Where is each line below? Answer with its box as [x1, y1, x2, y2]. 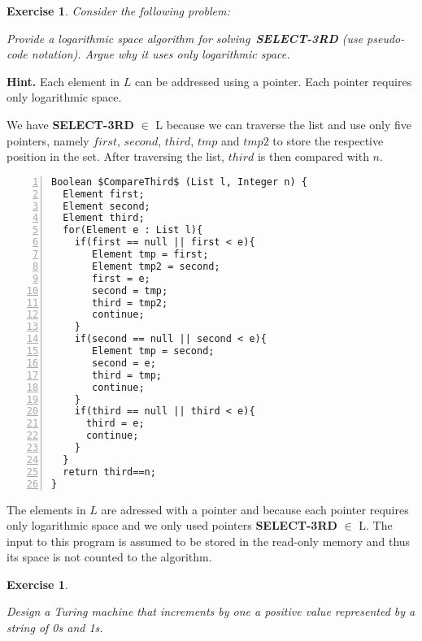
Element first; [63, 188, 145, 200]
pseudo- [367, 29, 405, 46]
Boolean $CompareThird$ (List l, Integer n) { [51, 175, 307, 188]
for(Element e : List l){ [63, 224, 203, 236]
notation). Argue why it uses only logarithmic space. [31, 45, 290, 63]
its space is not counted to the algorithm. [7, 548, 212, 565]
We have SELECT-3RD [7, 115, 134, 132]
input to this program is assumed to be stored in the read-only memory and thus [7, 532, 411, 549]
